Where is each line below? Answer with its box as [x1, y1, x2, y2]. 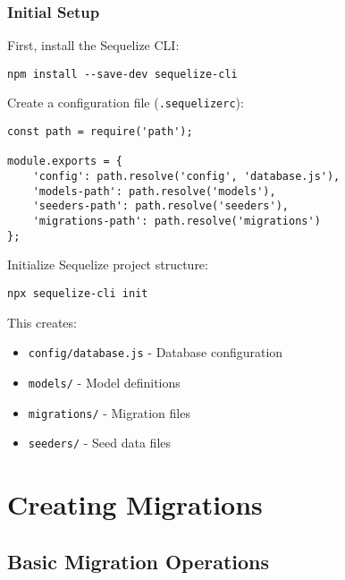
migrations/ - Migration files [28, 403, 190, 422]
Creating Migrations [7, 486, 263, 523]
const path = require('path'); [7, 125, 193, 139]
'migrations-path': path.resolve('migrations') [32, 215, 321, 228]
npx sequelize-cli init [7, 286, 148, 300]
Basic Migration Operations [7, 547, 270, 575]
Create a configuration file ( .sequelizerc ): [7, 93, 244, 112]
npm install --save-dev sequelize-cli [7, 67, 238, 81]
